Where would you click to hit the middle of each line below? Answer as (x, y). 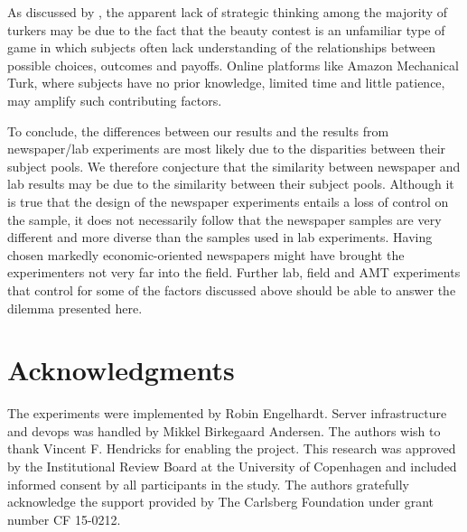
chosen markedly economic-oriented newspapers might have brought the (206, 254)
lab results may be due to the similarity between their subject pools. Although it (231, 184)
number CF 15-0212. (64, 519)
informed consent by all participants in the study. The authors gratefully (209, 484)
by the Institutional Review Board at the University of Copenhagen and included (232, 466)
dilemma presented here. (75, 308)
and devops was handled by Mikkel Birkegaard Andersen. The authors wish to (224, 430)
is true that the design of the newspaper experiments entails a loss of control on (228, 201)
